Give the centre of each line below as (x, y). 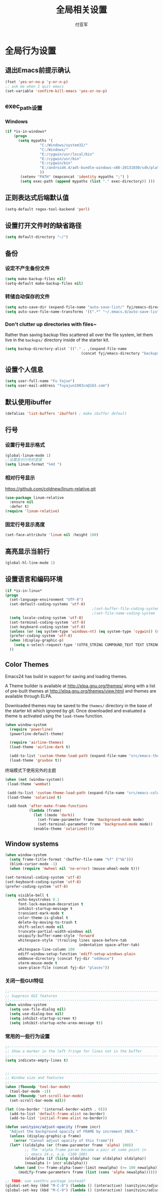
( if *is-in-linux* (24, 591)
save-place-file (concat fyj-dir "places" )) (64, 968)
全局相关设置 (81, 10)
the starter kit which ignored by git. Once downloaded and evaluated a (75, 711)
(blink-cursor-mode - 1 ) (33, 864)
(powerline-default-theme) (37, 734)
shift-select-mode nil (41, 927)
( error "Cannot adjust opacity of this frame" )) (64, 1140)
